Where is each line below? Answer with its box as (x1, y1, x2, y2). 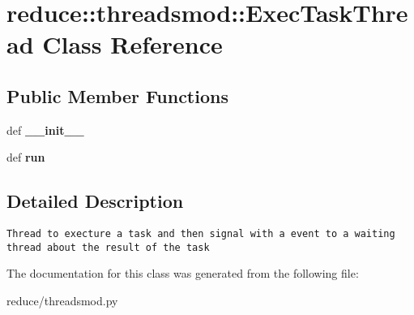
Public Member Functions (6, 83, 228, 108)
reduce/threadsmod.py (6, 292, 118, 309)
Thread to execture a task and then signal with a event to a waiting (6, 228, 395, 240)
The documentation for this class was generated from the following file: (6, 265, 359, 282)
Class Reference (42, 28, 223, 61)
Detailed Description (6, 188, 184, 214)
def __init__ (6, 121, 84, 138)
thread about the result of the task (6, 241, 210, 253)
